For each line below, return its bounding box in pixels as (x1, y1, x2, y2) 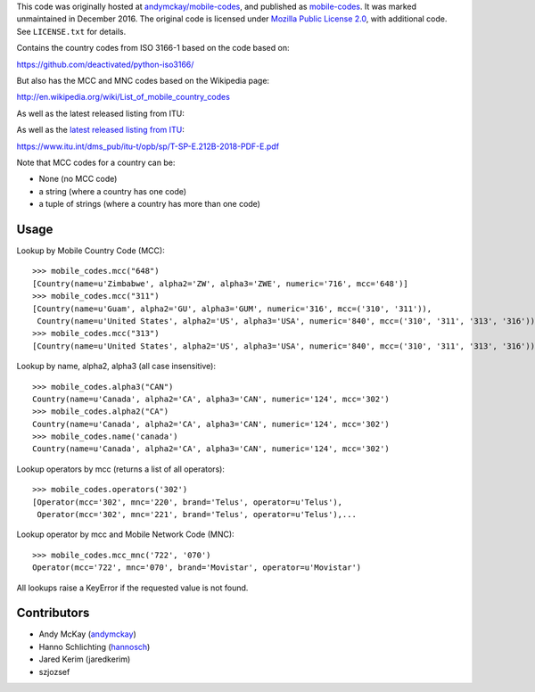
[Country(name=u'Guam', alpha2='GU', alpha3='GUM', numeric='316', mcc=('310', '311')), (32, 303, 432, 314)
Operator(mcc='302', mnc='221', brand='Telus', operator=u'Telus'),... (37, 509, 357, 520)
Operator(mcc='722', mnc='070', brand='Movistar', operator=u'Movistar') (32, 563, 362, 573)
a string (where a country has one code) (38, 185, 187, 196)
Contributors (16, 605, 90, 621)
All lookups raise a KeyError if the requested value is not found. (16, 582, 249, 593)
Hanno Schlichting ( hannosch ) (38, 641, 151, 652)
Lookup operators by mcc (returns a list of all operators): (16, 464, 225, 474)
